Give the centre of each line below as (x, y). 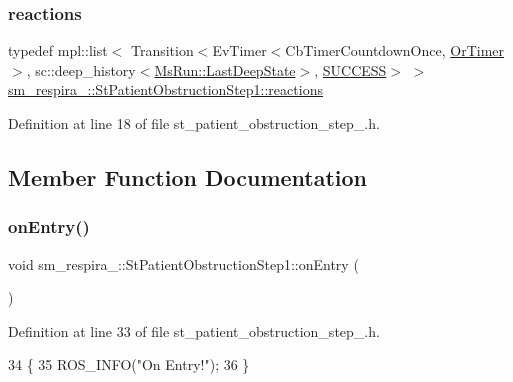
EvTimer (239, 50)
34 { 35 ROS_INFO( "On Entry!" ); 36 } (129, 364)
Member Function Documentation (188, 176)
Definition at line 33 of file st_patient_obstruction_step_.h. (194, 330)
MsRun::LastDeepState (225, 69)
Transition (162, 50)
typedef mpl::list (58, 50)
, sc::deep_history (81, 69)
